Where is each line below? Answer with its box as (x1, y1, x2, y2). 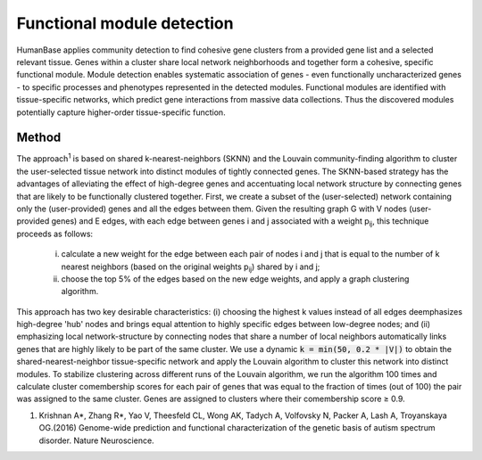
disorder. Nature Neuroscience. (38, 435, 155, 446)
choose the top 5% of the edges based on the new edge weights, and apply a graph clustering (61, 273, 410, 284)
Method (16, 130, 62, 145)
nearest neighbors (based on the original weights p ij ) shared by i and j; (61, 261, 320, 274)
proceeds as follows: (16, 228, 94, 239)
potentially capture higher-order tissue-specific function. (16, 107, 227, 118)
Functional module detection (16, 13, 234, 33)
